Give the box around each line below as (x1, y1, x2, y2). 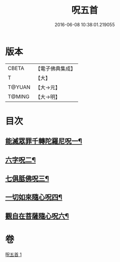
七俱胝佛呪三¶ (5, 174, 49, 183)
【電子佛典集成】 (35, 65, 76, 72)
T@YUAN (8, 84, 31, 91)
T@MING (8, 93, 30, 100)
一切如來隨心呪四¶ (5, 193, 63, 202)
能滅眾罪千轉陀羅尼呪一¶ (5, 137, 82, 146)
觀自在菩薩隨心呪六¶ (5, 212, 69, 220)
